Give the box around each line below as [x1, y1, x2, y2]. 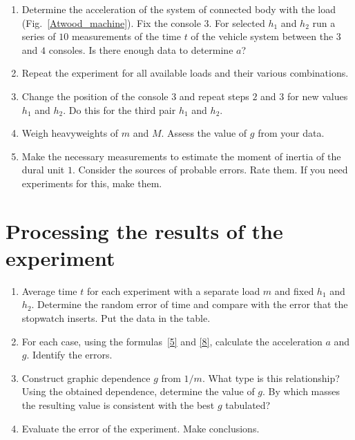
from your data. [258, 126, 325, 140]
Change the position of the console [21, 88, 169, 103]
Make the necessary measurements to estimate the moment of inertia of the [21, 149, 341, 163]
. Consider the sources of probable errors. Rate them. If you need [72, 162, 348, 177]
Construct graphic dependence [21, 370, 151, 385]
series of [21, 29, 56, 44]
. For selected [209, 15, 265, 30]
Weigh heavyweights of [21, 126, 119, 140]
